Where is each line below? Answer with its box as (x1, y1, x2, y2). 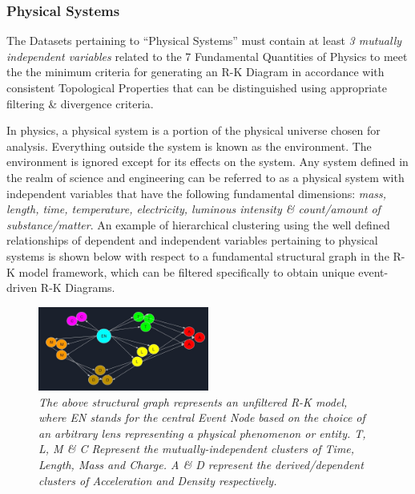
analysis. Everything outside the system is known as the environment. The (6, 137, 372, 154)
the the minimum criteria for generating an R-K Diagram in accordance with (6, 63, 385, 80)
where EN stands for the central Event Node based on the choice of (38, 409, 365, 426)
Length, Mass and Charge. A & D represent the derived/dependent (38, 456, 364, 473)
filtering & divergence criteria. (6, 95, 154, 111)
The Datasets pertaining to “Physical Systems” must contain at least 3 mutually (6, 32, 402, 49)
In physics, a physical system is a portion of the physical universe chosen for (6, 122, 381, 139)
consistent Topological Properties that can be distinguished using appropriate (6, 79, 387, 95)
